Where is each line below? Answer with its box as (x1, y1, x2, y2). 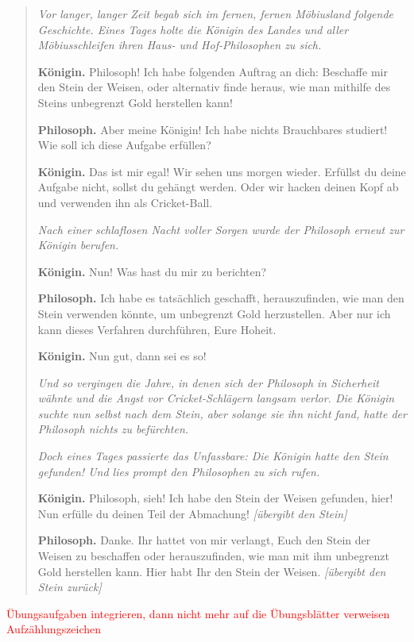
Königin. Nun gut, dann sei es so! (37, 348, 207, 364)
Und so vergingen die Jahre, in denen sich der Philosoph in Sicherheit (37, 374, 379, 390)
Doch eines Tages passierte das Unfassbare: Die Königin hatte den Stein (37, 448, 389, 464)
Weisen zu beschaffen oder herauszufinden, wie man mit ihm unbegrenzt (37, 548, 389, 564)
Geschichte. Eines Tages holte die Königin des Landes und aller (37, 21, 349, 37)
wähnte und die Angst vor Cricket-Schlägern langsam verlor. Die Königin (37, 390, 395, 406)
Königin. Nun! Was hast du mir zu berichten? (37, 263, 267, 279)
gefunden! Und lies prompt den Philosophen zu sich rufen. (37, 463, 320, 479)
